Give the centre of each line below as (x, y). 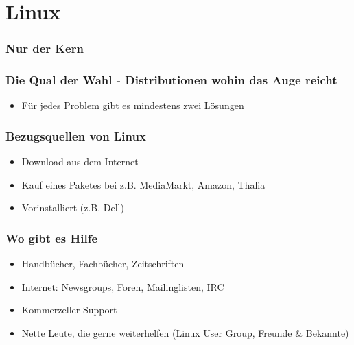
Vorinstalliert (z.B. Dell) (73, 207)
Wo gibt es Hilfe (52, 238)
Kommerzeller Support (69, 310)
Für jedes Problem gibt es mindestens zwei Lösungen (133, 105)
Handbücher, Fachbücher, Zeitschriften (103, 264)
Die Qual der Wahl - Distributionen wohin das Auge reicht (172, 80)
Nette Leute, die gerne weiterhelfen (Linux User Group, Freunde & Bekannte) (185, 333)
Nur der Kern (45, 48)
